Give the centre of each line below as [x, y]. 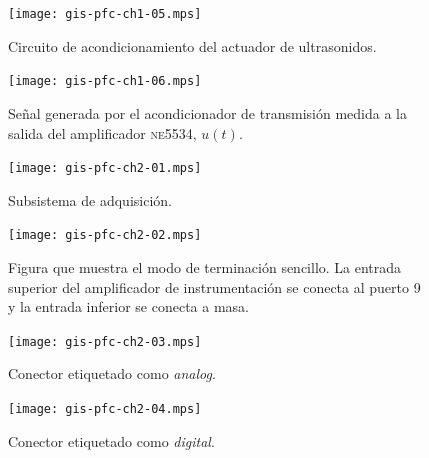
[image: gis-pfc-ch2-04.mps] [105, 409]
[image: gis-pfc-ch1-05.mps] [105, 14]
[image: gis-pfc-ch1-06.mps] [105, 81]
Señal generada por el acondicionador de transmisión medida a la [207, 112]
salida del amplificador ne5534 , [102, 132]
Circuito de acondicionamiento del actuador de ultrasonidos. [192, 45]
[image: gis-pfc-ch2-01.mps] [105, 168]
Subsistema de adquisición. [90, 199]
